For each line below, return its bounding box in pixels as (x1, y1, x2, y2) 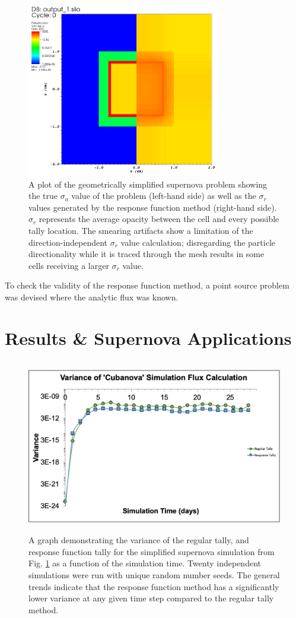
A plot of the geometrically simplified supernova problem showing (28, 178, 268, 190)
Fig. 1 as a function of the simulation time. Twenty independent (28, 557, 261, 569)
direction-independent (28, 236, 108, 248)
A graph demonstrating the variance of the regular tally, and (28, 534, 249, 546)
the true (28, 189, 58, 202)
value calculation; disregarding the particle (120, 236, 275, 248)
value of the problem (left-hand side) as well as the (71, 189, 256, 202)
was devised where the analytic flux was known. (5, 290, 179, 303)
